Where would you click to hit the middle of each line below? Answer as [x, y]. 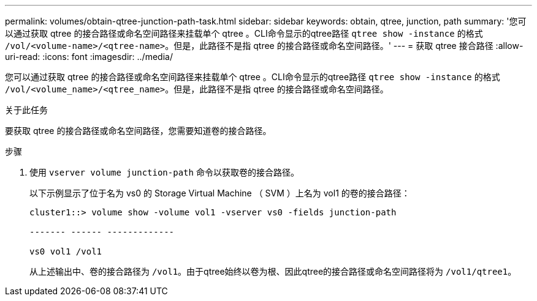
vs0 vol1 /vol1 [66, 251]
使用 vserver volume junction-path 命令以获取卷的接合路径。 [164, 172]
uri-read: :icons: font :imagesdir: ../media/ [89, 57]
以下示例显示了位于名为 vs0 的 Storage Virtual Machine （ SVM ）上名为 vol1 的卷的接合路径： [220, 193]
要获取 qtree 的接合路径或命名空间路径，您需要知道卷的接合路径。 [138, 131]
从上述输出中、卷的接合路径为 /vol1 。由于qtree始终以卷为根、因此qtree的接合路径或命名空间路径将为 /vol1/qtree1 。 [273, 271]
